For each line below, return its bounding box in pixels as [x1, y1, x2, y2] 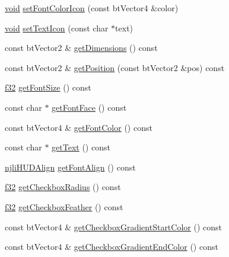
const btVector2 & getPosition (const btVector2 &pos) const [5, 61, 225, 73]
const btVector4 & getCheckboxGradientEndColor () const [5, 240, 218, 253]
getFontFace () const [52, 101, 127, 113]
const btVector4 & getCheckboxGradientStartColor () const [5, 220, 222, 233]
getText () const [52, 141, 110, 153]
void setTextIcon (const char [5, 21, 109, 34]
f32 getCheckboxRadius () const [5, 181, 121, 193]
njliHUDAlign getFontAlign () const [5, 160, 136, 173]
